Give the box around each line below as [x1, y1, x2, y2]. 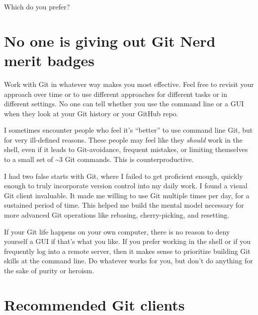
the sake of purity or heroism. [4, 265, 94, 275]
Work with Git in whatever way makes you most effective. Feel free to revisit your [4, 79, 254, 89]
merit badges [4, 50, 95, 70]
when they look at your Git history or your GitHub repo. [4, 108, 178, 118]
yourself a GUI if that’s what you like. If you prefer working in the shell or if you [4, 236, 251, 246]
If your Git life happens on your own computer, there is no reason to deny [4, 226, 230, 236]
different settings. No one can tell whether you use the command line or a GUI [4, 98, 244, 109]
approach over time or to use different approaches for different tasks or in [4, 88, 227, 99]
